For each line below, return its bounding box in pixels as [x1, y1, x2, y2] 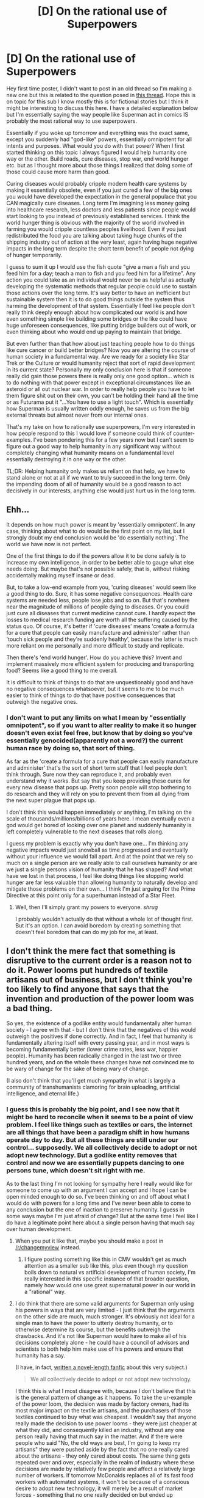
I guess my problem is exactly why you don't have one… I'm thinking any [6, 840, 189, 847]
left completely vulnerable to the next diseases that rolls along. [6, 828, 164, 835]
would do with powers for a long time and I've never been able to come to [6, 1199, 191, 1207]
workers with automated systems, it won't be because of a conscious [15, 1478, 190, 1486]
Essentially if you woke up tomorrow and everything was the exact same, [6, 129, 190, 136]
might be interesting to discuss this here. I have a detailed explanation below [6, 104, 199, 111]
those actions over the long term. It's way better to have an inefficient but [6, 289, 191, 296]
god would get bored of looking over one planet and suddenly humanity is [6, 822, 192, 829]
